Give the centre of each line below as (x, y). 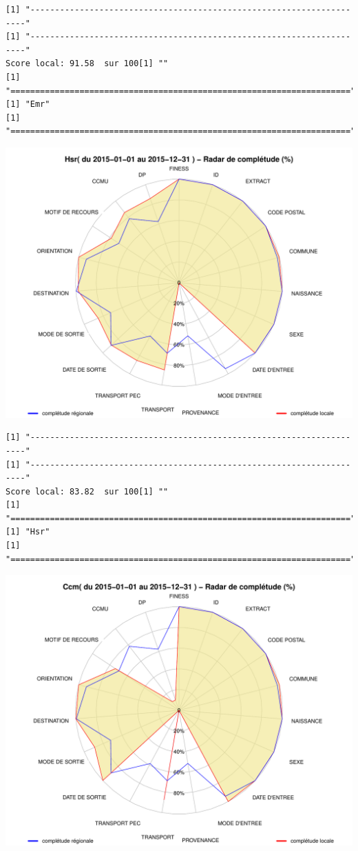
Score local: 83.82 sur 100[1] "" (87, 491)
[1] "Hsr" (28, 532)
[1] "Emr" (28, 104)
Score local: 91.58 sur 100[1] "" (87, 64)
